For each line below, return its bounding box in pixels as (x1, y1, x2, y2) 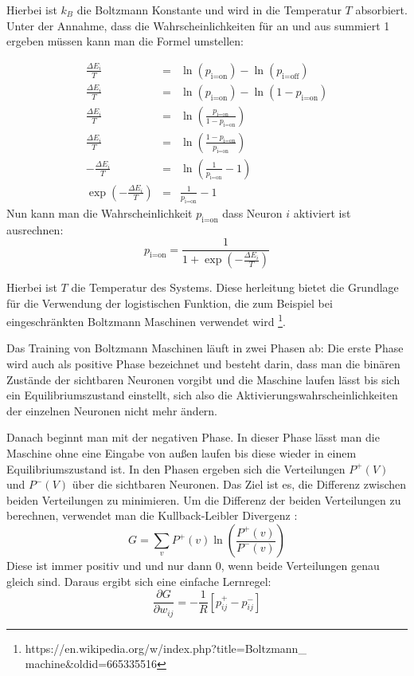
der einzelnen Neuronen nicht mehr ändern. (6, 402, 218, 419)
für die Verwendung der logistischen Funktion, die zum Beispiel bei (6, 294, 333, 311)
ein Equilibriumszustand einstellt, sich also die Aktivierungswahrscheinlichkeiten (6, 387, 398, 403)
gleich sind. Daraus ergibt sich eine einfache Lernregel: (6, 572, 271, 589)
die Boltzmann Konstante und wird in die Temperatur (76, 2, 342, 18)
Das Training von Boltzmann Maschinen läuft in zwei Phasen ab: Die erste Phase (6, 340, 404, 356)
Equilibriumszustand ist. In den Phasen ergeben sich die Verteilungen (6, 460, 346, 477)
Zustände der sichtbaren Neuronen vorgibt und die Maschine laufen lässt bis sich (6, 371, 400, 387)
